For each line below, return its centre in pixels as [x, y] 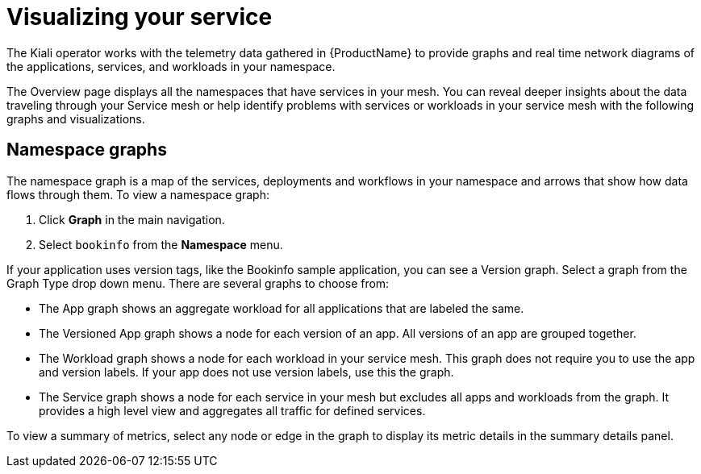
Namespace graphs [87, 150]
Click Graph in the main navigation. [132, 219]
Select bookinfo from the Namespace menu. [161, 244]
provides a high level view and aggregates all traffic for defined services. [232, 410]
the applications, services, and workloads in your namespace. [171, 66]
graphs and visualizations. [76, 118]
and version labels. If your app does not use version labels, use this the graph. [246, 372]
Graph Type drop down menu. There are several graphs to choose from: [198, 283]
